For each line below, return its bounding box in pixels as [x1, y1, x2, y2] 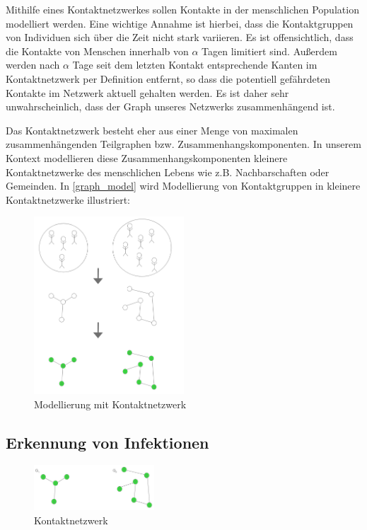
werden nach [6, 57, 60, 72]
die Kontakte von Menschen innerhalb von [6, 43, 189, 58]
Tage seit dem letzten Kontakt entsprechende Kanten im [72, 57, 318, 72]
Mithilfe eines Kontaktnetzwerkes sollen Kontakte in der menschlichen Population [6, 2, 359, 16]
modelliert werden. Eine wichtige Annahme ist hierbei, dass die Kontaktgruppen [6, 16, 354, 30]
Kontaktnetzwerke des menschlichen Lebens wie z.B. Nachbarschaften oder [6, 164, 330, 179]
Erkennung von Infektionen [6, 431, 209, 453]
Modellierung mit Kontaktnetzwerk [34, 396, 187, 411]
